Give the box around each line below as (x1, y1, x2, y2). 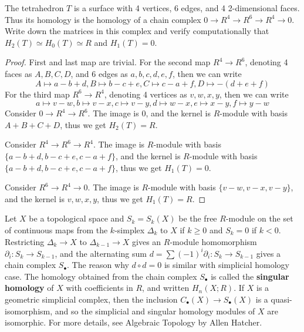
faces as (5, 67, 32, 79)
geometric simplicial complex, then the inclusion (5, 293, 178, 305)
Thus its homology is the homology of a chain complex (5, 13, 201, 25)
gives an (132, 235, 161, 247)
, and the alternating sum (55, 247, 147, 259)
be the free (178, 212, 217, 224)
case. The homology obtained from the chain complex (5, 270, 197, 282)
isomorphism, (5, 304, 53, 317)
